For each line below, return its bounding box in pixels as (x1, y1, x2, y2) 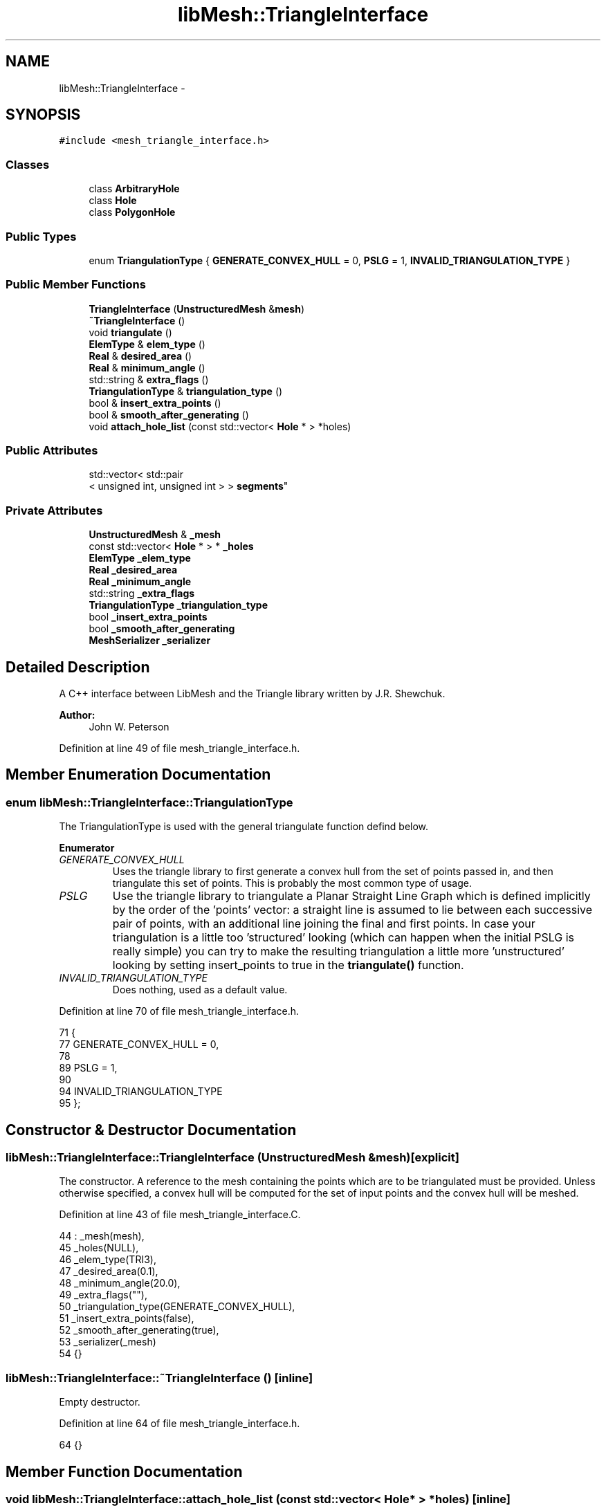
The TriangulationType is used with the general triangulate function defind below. (59, 820, 429, 833)
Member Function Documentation (6, 1462, 243, 1480)
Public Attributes (6, 443, 98, 458)
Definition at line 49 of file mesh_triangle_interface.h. (59, 742, 300, 755)
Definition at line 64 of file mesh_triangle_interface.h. (59, 1417, 300, 1430)
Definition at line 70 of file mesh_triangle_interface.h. (59, 1005, 300, 1018)
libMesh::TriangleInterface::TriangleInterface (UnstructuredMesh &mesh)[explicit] (6, 1150, 459, 1165)
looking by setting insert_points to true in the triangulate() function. (112, 958, 464, 973)
